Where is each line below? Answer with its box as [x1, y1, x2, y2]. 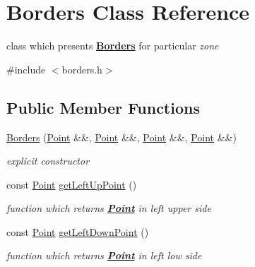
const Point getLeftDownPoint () [6, 224, 149, 239]
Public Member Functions [6, 96, 200, 118]
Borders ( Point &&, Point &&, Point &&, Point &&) [6, 129, 237, 144]
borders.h [61, 61, 102, 76]
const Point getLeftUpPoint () [6, 177, 137, 191]
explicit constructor [6, 153, 90, 168]
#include [6, 61, 46, 76]
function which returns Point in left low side [6, 248, 202, 263]
